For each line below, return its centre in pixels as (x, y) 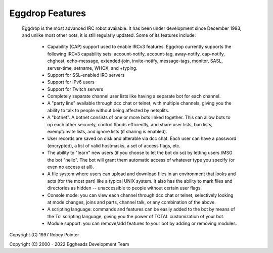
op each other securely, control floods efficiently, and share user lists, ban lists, (130, 124)
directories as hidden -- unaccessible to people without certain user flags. (125, 188)
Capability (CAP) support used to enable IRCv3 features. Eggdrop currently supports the (139, 47)
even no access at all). (71, 167)
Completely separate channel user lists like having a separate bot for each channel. (134, 96)
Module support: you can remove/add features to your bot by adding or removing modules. (142, 223)
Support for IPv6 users (71, 82)
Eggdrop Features (48, 13)
